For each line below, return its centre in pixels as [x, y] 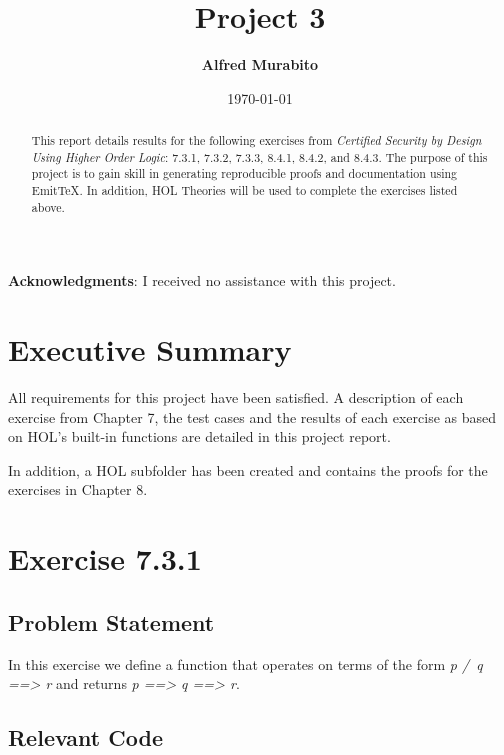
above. [48, 206]
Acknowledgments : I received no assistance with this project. [202, 280]
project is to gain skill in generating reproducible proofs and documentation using [244, 173]
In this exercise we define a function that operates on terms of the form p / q [245, 663]
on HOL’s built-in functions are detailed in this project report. [199, 436]
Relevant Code [85, 737]
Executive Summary [150, 349]
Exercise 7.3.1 [105, 558]
